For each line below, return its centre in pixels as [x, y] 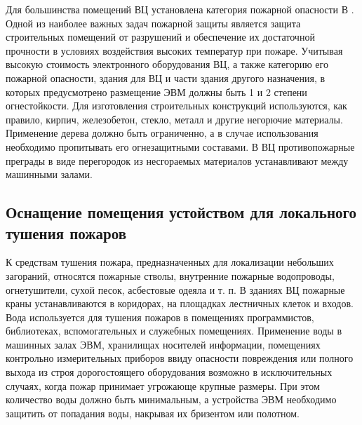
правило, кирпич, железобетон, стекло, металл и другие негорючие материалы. [174, 119]
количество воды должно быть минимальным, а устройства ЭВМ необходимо [171, 399]
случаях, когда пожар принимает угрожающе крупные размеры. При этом [163, 385]
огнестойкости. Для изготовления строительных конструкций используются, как [176, 106]
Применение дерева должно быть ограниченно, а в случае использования [162, 133]
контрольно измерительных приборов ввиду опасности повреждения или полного [180, 358]
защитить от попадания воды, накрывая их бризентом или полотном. [153, 413]
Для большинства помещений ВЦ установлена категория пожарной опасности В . [180, 9]
